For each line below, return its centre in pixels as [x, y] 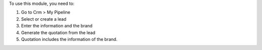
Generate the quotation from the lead [58, 32]
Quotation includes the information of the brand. [69, 39]
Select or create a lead [44, 19]
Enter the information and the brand [57, 26]
